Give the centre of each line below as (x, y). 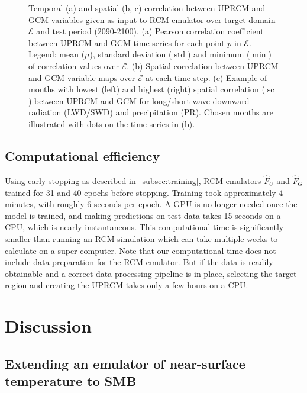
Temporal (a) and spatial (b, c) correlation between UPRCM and (147, 8)
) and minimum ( (219, 54)
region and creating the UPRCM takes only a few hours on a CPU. (127, 285)
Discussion (48, 326)
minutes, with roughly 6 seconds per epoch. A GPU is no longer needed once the (151, 204)
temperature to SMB (71, 381)
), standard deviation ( (131, 54)
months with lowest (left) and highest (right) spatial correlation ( (147, 89)
